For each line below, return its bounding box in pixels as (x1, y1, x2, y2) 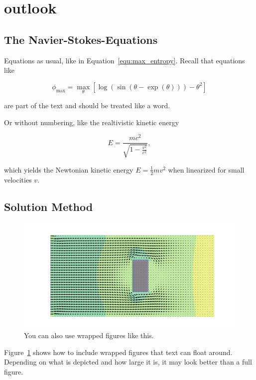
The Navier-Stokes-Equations (4, 31, 158, 47)
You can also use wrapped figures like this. (24, 330, 154, 340)
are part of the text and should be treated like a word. (4, 100, 170, 110)
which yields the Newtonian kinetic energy (4, 164, 133, 175)
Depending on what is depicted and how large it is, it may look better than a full (4, 357, 252, 367)
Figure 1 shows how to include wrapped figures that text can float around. (4, 347, 233, 357)
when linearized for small (168, 164, 245, 175)
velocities (4, 174, 32, 185)
